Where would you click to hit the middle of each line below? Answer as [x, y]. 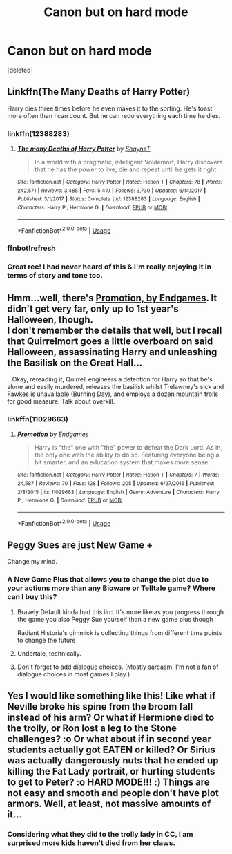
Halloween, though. [50, 320]
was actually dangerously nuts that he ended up [113, 761]
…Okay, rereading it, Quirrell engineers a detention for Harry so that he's [110, 379]
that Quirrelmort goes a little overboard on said [110, 341]
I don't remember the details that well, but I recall [115, 330]
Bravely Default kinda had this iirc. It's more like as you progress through [120, 611]
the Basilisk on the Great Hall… [75, 362]
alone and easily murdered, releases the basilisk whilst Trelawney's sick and [116, 386]
